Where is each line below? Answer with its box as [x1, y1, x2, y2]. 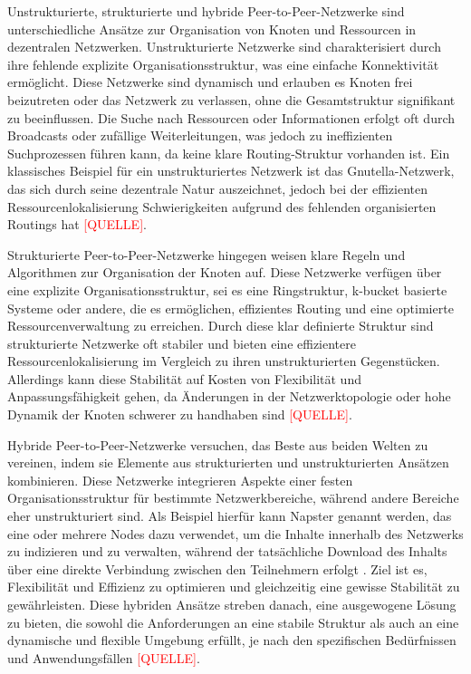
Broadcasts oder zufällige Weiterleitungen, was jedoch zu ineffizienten [7, 126, 393, 145]
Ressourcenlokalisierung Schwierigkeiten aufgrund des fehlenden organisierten [7, 197, 437, 216]
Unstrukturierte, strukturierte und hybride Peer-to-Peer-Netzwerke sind [7, 2, 405, 20]
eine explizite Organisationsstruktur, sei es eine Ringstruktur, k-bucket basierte [7, 280, 447, 299]
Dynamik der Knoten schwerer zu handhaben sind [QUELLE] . [7, 405, 352, 424]
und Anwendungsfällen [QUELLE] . [7, 648, 200, 667]
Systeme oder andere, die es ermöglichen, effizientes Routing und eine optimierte [7, 298, 454, 317]
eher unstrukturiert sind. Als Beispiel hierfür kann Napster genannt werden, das [7, 506, 452, 525]
